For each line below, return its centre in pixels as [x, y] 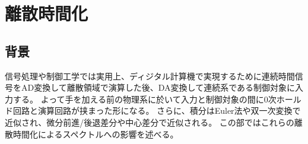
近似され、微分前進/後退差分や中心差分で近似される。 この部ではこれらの [150, 122]
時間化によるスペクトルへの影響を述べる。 [96, 134]
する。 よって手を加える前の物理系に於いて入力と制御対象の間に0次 [145, 99]
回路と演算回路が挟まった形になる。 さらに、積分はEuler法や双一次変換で [157, 111]
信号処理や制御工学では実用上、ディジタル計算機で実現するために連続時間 [150, 76]
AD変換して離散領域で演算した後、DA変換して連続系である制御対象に [158, 87]
